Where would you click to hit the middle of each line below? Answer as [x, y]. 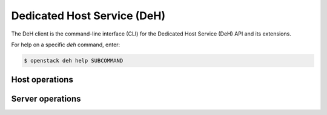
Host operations [42, 80]
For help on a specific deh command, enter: [66, 45]
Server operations [46, 99]
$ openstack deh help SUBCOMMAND [74, 61]
